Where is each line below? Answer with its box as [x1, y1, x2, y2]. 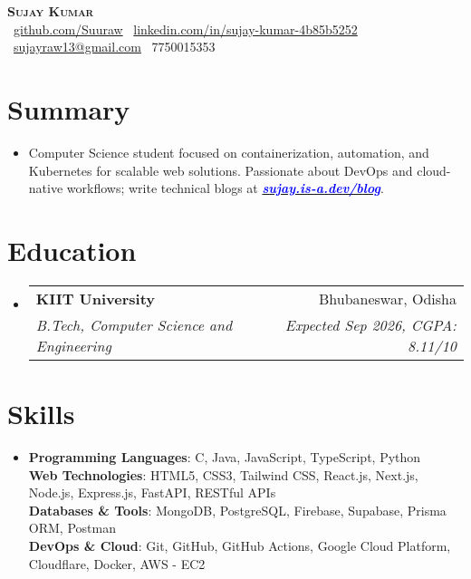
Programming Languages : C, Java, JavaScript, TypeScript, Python [28, 447, 421, 466]
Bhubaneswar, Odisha [318, 287, 457, 309]
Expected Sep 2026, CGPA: [284, 314, 457, 335]
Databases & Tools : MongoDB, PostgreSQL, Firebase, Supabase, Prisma [28, 500, 447, 519]
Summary [7, 90, 130, 127]
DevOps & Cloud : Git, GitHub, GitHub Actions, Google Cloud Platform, [28, 536, 451, 555]
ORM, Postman [28, 518, 116, 537]
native [28, 179, 63, 198]
